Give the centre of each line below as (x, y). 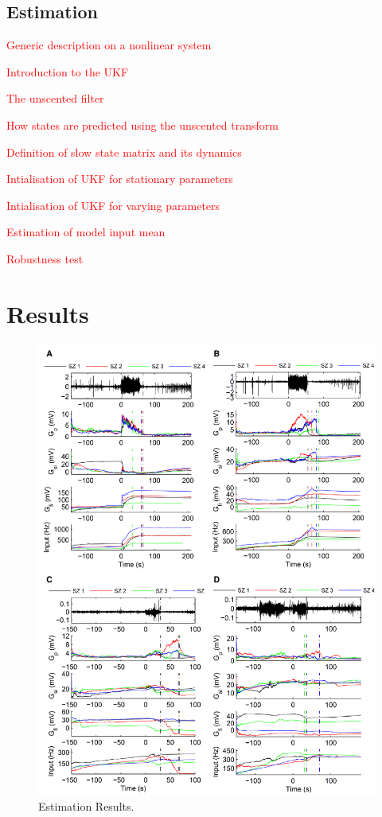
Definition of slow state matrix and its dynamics (124, 152)
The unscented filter (55, 98)
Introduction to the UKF (68, 71)
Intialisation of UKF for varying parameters (113, 205)
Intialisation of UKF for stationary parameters (120, 179)
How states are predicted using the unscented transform (142, 124)
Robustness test (45, 258)
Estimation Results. (86, 806)
